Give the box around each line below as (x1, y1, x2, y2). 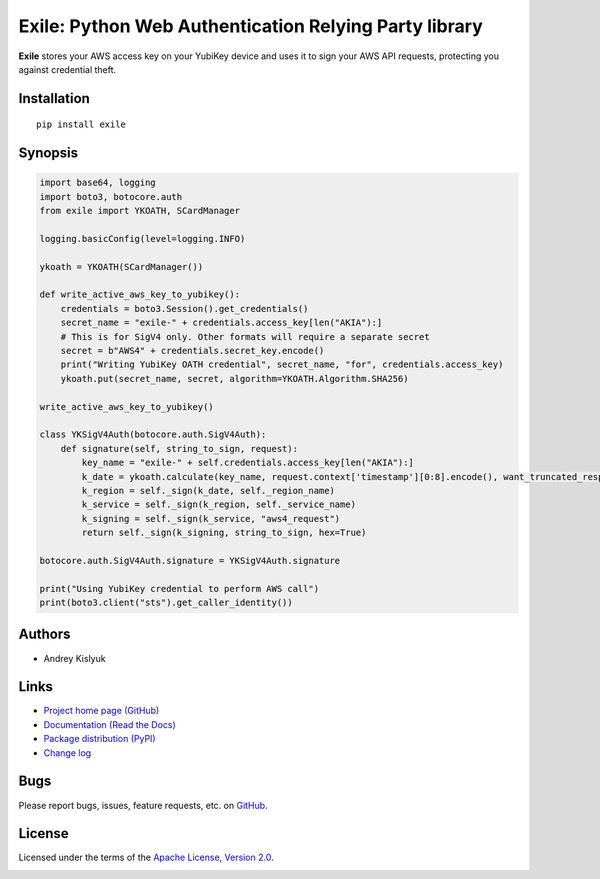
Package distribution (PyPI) (43, 733, 156, 745)
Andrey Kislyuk (43, 652, 106, 664)
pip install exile (36, 119, 127, 130)
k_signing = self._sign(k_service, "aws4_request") (81, 513, 341, 524)
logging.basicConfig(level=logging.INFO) (39, 233, 246, 244)
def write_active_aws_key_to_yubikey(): (39, 289, 240, 300)
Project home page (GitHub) (43, 705, 160, 717)
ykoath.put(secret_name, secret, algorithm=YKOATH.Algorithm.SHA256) (60, 373, 409, 384)
